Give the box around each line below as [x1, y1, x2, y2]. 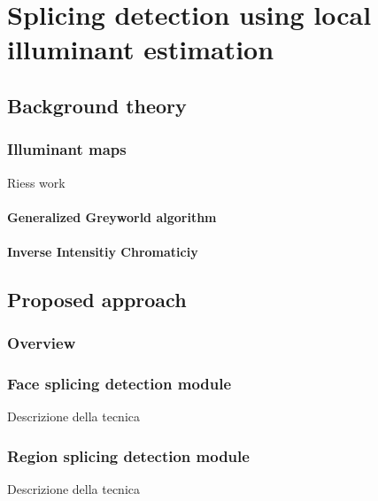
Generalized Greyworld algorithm [7, 207, 217, 226]
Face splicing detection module [7, 373, 232, 395]
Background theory [7, 91, 187, 119]
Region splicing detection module [7, 444, 250, 466]
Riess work [7, 173, 66, 191]
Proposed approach [7, 285, 187, 312]
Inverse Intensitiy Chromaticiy [7, 242, 198, 260]
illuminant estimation [7, 31, 274, 67]
